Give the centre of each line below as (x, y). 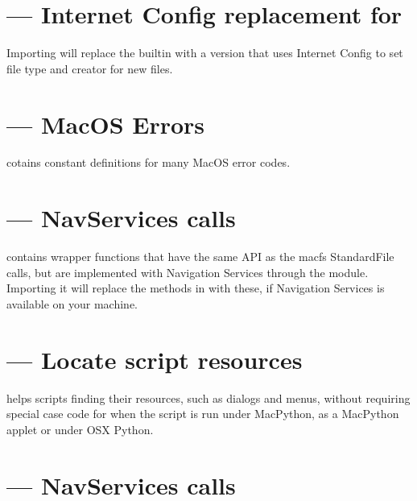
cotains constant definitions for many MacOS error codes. (149, 162)
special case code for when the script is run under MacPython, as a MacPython (203, 414)
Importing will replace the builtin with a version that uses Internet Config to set (205, 53)
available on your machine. (72, 303)
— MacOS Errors (106, 124)
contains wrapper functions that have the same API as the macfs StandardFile (200, 257)
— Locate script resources (155, 359)
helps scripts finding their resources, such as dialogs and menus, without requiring (208, 397)
